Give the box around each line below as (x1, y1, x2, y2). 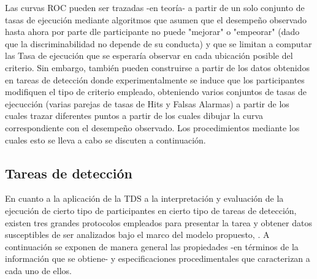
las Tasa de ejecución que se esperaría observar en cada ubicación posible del (5, 49, 293, 62)
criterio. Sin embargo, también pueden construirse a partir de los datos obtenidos (5, 61, 310, 74)
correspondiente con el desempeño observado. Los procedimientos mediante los (5, 121, 300, 134)
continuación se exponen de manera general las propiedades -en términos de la (5, 240, 299, 253)
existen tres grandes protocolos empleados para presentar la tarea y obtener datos (5, 216, 312, 229)
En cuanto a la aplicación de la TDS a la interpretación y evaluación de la (5, 192, 284, 205)
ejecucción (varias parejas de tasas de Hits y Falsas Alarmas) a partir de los (5, 97, 289, 110)
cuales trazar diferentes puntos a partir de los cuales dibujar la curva (5, 109, 264, 122)
